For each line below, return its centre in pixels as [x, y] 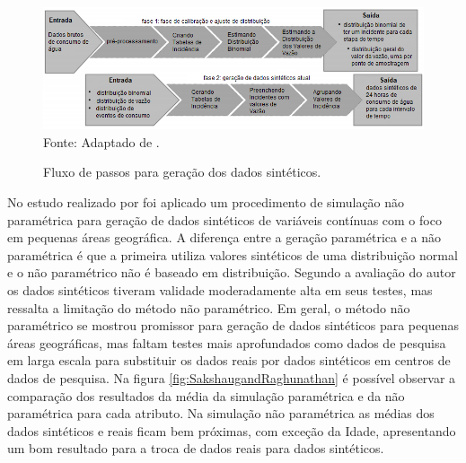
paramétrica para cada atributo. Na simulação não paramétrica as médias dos [221, 413]
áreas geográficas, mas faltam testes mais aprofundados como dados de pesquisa [227, 342]
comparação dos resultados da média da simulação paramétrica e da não [206, 395]
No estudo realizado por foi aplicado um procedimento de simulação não [206, 202]
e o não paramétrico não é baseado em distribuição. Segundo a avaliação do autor [232, 272]
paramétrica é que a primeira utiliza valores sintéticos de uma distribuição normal [233, 254]
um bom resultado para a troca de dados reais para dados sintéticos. [196, 448]
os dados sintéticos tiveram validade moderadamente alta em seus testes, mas [220, 290]
